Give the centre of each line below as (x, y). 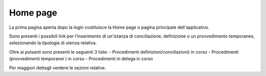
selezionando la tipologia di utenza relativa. (53, 43)
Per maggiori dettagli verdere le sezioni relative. (58, 68)
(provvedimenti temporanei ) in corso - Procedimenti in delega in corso (81, 59)
